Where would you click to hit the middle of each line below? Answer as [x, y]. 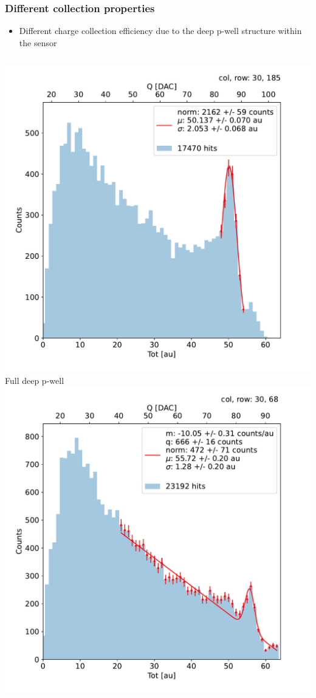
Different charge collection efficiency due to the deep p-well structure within [160, 31]
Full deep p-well [35, 380]
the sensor [38, 42]
